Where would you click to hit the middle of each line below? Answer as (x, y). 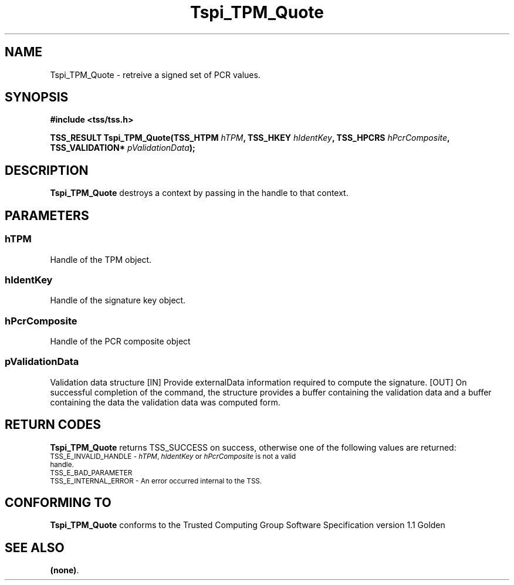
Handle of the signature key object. (118, 300)
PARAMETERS (47, 215)
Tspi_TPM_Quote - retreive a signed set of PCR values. (155, 75)
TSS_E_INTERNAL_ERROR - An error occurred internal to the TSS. (156, 481)
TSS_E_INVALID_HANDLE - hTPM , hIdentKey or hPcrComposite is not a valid (173, 456)
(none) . (65, 570)
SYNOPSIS (37, 97)
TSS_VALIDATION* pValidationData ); (123, 148)
